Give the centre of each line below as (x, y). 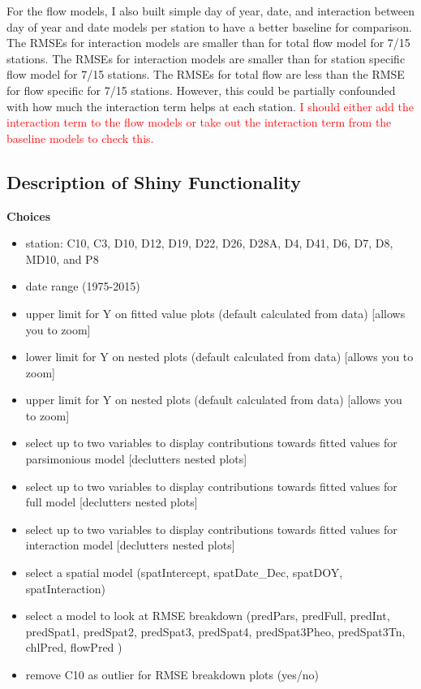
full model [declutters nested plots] (112, 502)
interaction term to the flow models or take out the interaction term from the (199, 122)
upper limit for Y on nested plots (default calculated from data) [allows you (214, 400)
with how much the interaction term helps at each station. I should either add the (210, 106)
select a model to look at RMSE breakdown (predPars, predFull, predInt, (208, 616)
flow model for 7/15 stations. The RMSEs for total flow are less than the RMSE (206, 74)
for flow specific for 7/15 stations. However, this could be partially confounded (201, 90)
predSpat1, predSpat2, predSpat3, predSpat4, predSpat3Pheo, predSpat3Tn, (215, 631)
